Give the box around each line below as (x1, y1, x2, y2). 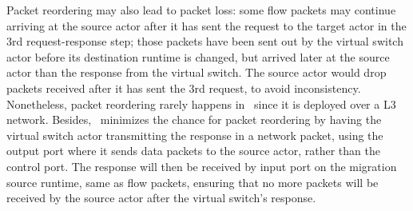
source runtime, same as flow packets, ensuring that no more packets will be (6, 173, 379, 190)
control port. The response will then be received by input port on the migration (6, 157, 397, 174)
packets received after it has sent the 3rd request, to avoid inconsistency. (6, 79, 361, 96)
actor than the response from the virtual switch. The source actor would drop (6, 64, 387, 81)
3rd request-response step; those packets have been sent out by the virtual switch (6, 33, 403, 50)
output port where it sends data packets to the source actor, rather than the (6, 142, 380, 159)
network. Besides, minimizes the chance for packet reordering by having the (6, 111, 382, 128)
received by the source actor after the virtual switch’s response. (6, 189, 316, 206)
